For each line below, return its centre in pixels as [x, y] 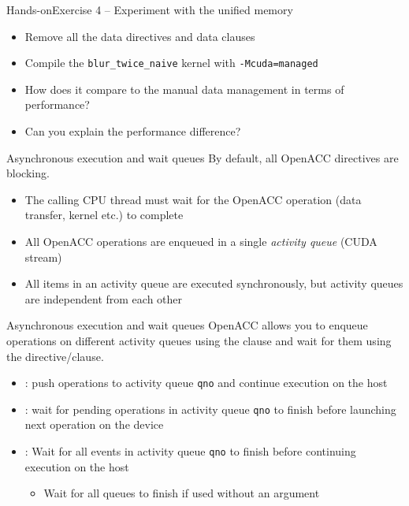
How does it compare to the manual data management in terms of [184, 89]
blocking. [28, 173]
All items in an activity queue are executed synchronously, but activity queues [214, 283]
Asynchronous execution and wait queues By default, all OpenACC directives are [203, 157]
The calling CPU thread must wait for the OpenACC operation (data [193, 199]
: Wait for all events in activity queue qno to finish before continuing [190, 451]
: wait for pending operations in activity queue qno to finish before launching [210, 409]
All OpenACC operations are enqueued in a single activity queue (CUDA [201, 241]
